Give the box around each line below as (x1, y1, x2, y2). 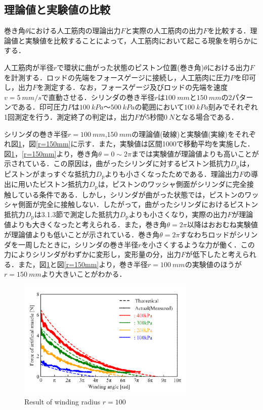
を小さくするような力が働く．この (141, 239, 255, 249)
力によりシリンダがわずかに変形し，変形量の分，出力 (4, 249, 181, 260)
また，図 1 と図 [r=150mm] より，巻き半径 (18, 259, 148, 269)
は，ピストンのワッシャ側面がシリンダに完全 (98, 179, 247, 189)
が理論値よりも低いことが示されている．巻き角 (4, 229, 160, 239)
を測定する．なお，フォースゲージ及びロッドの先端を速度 (37, 82, 228, 92)
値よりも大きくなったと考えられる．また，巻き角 (4, 219, 167, 230)
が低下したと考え (185, 249, 242, 260)
